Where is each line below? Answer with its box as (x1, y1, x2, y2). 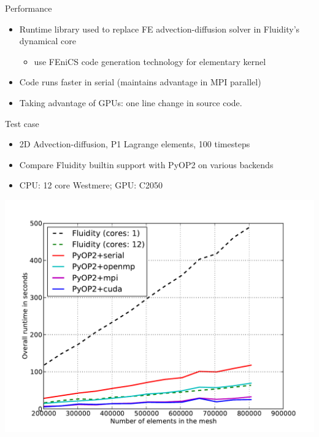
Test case (5, 117, 39, 130)
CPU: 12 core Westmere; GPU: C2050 (19, 179, 163, 191)
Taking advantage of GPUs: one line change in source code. (19, 96, 242, 109)
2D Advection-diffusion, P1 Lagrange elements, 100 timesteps (19, 137, 250, 150)
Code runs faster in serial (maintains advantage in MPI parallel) (19, 75, 261, 88)
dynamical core (19, 34, 77, 47)
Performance (5, 2, 52, 14)
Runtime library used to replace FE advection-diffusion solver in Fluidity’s (19, 22, 300, 35)
